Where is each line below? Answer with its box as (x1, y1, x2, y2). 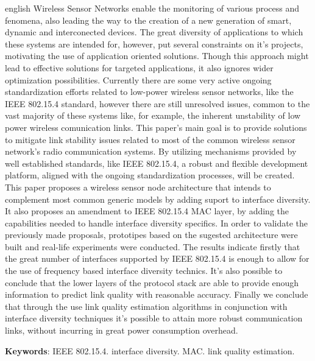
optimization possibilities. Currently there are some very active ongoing (5, 73, 272, 86)
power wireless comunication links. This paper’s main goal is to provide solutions (5, 121, 307, 133)
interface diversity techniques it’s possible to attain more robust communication (5, 312, 303, 324)
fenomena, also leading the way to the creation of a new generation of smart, (5, 13, 292, 26)
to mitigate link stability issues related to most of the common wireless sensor (5, 133, 296, 145)
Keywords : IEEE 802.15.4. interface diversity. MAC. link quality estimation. (5, 344, 295, 357)
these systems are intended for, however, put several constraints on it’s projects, (5, 37, 303, 50)
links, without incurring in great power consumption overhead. (5, 324, 238, 337)
